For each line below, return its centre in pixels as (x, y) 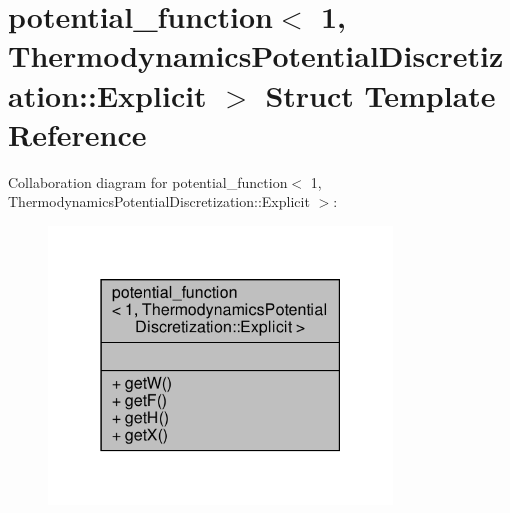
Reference (77, 133)
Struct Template (380, 94)
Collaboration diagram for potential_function (148, 181)
